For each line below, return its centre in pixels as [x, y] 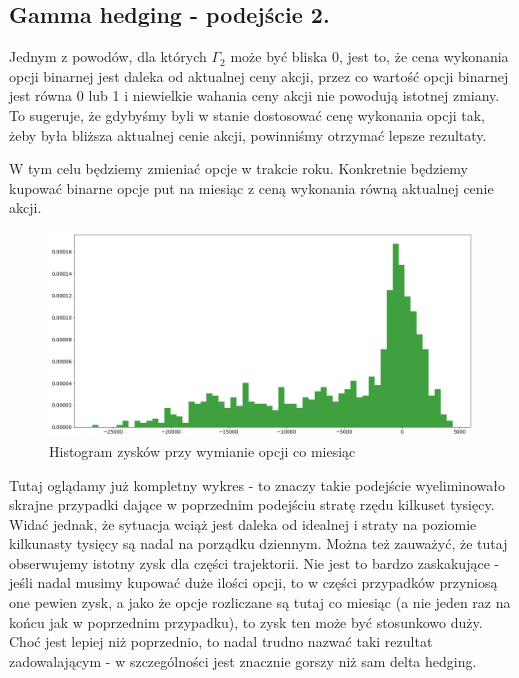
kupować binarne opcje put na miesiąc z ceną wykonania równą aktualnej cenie [251, 187]
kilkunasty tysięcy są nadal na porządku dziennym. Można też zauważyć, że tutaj [258, 543]
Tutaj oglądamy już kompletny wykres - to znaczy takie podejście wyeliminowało [257, 484]
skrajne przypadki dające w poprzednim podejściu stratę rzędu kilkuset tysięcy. [252, 504]
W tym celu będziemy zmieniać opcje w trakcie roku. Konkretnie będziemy [238, 168]
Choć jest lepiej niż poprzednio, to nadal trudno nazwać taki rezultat [221, 641]
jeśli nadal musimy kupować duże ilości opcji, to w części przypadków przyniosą [253, 582]
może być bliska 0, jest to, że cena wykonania [369, 56]
